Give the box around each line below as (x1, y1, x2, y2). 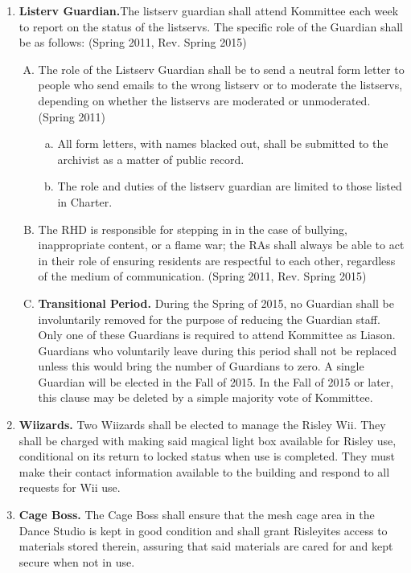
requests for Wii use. (18, 479, 121, 496)
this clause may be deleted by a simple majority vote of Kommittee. (38, 389, 373, 406)
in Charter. (57, 193, 113, 210)
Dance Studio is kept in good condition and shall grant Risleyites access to (18, 522, 388, 538)
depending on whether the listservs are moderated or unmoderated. (38, 92, 371, 108)
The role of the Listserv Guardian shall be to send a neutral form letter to (38, 60, 405, 77)
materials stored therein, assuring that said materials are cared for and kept (18, 538, 393, 555)
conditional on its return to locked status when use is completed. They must (18, 448, 395, 465)
